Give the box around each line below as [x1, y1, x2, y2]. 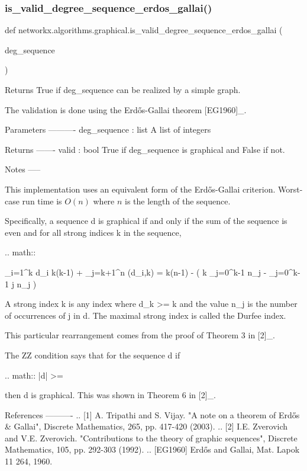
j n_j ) [11, 277, 37, 290]
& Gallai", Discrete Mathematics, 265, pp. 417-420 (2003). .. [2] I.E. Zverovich [5, 420, 288, 432]
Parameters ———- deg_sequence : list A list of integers [5, 123, 211, 136]
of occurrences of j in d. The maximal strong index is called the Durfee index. [5, 309, 286, 321]
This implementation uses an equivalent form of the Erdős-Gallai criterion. [5, 182, 276, 195]
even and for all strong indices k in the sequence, [5, 226, 182, 238]
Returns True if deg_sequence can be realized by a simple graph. [5, 84, 241, 95]
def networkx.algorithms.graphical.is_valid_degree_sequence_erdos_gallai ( [5, 24, 283, 36]
